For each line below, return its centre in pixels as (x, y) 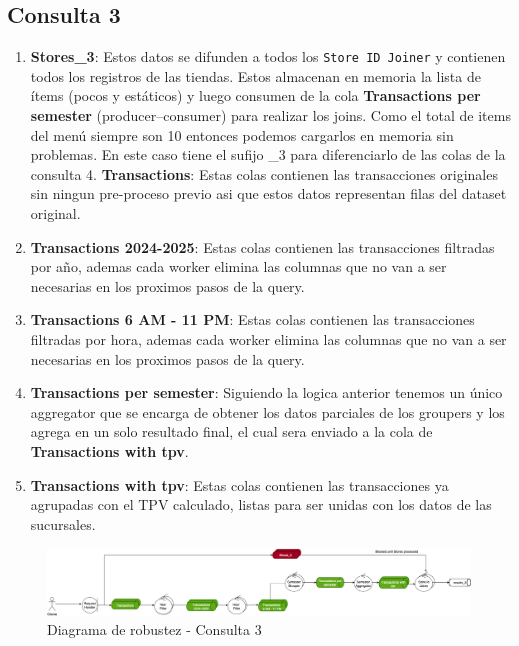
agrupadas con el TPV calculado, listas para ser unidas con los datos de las (261, 504)
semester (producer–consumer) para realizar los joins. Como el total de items (270, 115)
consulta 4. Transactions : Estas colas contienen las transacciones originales (264, 173)
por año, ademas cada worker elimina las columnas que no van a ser (238, 266)
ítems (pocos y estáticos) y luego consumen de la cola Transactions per (255, 95)
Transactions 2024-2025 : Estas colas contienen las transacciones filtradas (262, 246)
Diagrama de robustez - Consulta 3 (154, 629)
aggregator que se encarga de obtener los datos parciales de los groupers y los (267, 411)
